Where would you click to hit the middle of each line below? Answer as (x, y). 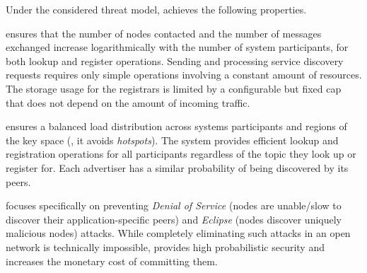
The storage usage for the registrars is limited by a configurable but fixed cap (174, 88)
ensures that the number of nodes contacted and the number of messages (164, 33)
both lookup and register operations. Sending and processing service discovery (175, 60)
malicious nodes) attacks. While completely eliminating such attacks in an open (178, 233)
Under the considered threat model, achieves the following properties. (156, 9)
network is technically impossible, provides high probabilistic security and (165, 246)
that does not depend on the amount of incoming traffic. (128, 102)
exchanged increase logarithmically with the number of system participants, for (177, 47)
